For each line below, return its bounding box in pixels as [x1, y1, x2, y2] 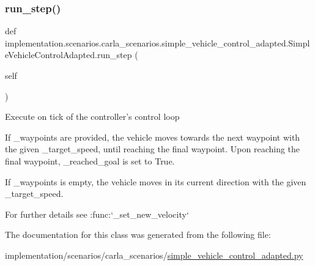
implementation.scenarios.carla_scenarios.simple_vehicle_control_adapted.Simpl [5, 36, 310, 49]
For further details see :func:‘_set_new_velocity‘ [5, 207, 189, 220]
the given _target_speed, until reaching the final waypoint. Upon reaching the [5, 142, 300, 155]
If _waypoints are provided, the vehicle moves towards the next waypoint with [5, 130, 300, 143]
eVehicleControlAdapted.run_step [5, 48, 132, 61]
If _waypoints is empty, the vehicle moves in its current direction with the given [5, 175, 306, 188]
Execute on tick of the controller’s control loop [5, 110, 180, 123]
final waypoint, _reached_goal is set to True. [5, 154, 175, 167]
